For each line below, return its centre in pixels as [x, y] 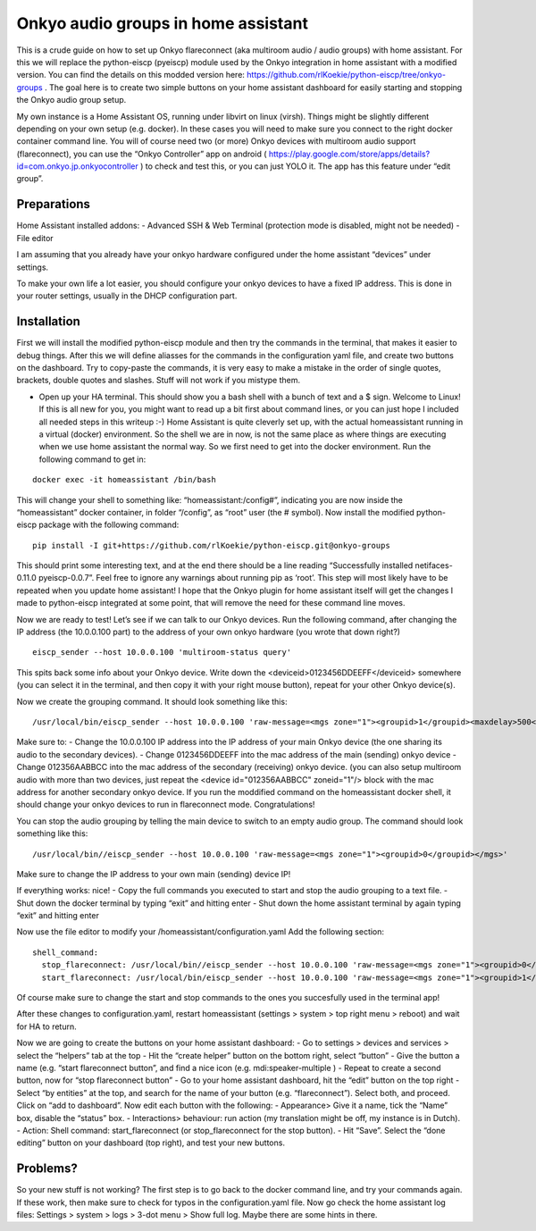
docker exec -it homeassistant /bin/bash [124, 480]
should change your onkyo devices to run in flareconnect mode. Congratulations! [166, 805]
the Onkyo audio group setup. [71, 100]
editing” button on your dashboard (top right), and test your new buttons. [151, 1143]
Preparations [54, 204]
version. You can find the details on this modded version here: [131, 75]
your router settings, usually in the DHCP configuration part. [127, 296]
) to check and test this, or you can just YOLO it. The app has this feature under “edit [295, 166]
